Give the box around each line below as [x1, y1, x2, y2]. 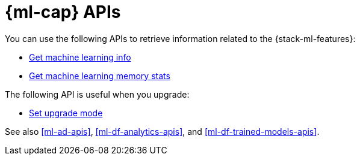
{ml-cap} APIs [5, 2, 121, 22]
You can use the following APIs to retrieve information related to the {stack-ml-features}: [5, 33, 356, 44]
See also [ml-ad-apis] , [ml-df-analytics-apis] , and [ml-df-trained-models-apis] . [5, 126, 320, 137]
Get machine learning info [29, 52, 131, 62]
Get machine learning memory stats [29, 70, 170, 81]
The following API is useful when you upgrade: [5, 89, 190, 99]
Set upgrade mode [29, 107, 103, 118]
